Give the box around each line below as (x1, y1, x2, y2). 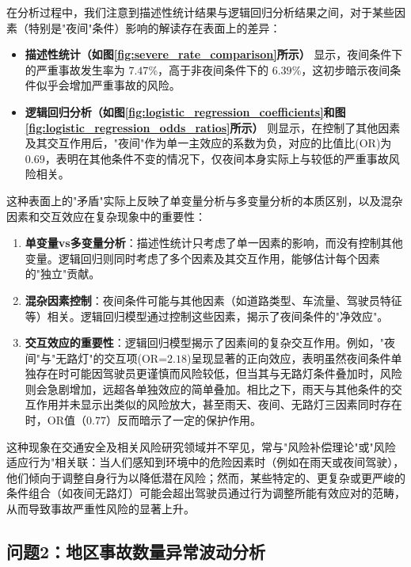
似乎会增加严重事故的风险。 (36, 77, 181, 93)
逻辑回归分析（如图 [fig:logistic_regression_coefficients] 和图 (25, 103, 346, 120)
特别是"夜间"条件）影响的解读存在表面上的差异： (28, 19, 281, 36)
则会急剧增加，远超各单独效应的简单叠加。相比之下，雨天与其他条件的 (25, 380, 391, 397)
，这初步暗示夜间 (301, 61, 390, 78)
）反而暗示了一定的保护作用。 (105, 412, 261, 428)
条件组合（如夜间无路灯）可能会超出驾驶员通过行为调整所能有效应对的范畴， (6, 485, 405, 501)
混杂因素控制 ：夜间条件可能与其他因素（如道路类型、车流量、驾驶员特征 (25, 291, 402, 308)
